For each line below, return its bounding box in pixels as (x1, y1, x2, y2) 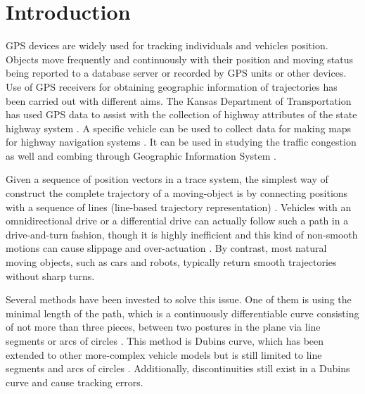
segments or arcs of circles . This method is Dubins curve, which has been (6, 333, 324, 348)
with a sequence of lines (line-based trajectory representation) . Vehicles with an (6, 199, 352, 214)
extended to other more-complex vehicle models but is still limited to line (6, 347, 322, 362)
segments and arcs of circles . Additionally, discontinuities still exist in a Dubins (6, 361, 350, 376)
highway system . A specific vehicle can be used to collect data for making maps (6, 120, 352, 135)
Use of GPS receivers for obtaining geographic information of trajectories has (6, 79, 338, 94)
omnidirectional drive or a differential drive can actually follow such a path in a (6, 213, 349, 228)
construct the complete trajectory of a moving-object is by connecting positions (6, 186, 348, 201)
